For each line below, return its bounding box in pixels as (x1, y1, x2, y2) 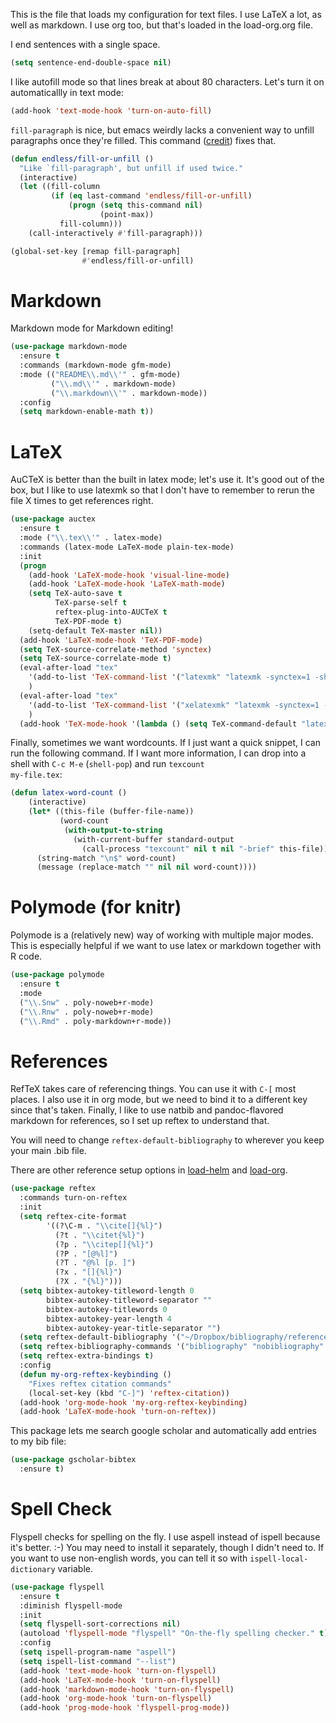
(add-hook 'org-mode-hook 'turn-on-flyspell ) (19, 1694, 213, 1704)
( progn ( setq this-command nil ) (68, 200, 203, 211)
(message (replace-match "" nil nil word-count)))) (36, 862, 257, 873)
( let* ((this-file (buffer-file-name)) (28, 807, 195, 817)
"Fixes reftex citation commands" (28, 1379, 172, 1389)
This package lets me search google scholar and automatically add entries (10, 1425, 317, 1437)
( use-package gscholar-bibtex (10, 1455, 137, 1465)
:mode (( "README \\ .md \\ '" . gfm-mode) (19, 369, 182, 379)
